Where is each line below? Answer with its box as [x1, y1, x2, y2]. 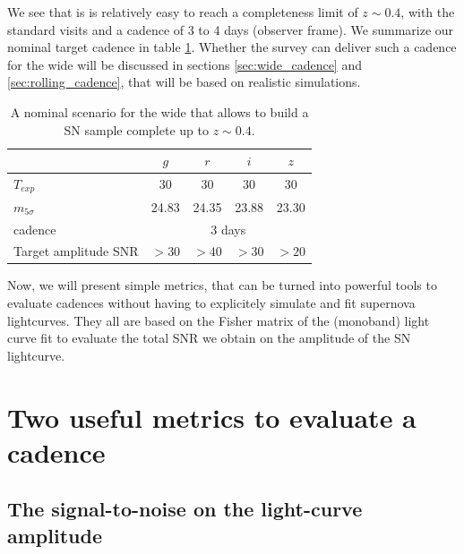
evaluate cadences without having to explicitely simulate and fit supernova [7, 294, 416, 312]
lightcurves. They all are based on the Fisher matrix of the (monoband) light [7, 311, 430, 329]
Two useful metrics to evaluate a [7, 398, 417, 435]
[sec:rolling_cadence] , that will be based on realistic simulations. [7, 72, 361, 91]
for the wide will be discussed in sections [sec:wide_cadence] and [7, 55, 362, 73]
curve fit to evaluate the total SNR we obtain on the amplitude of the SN [7, 328, 411, 347]
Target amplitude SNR [13, 242, 139, 260]
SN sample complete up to [64, 120, 209, 139]
